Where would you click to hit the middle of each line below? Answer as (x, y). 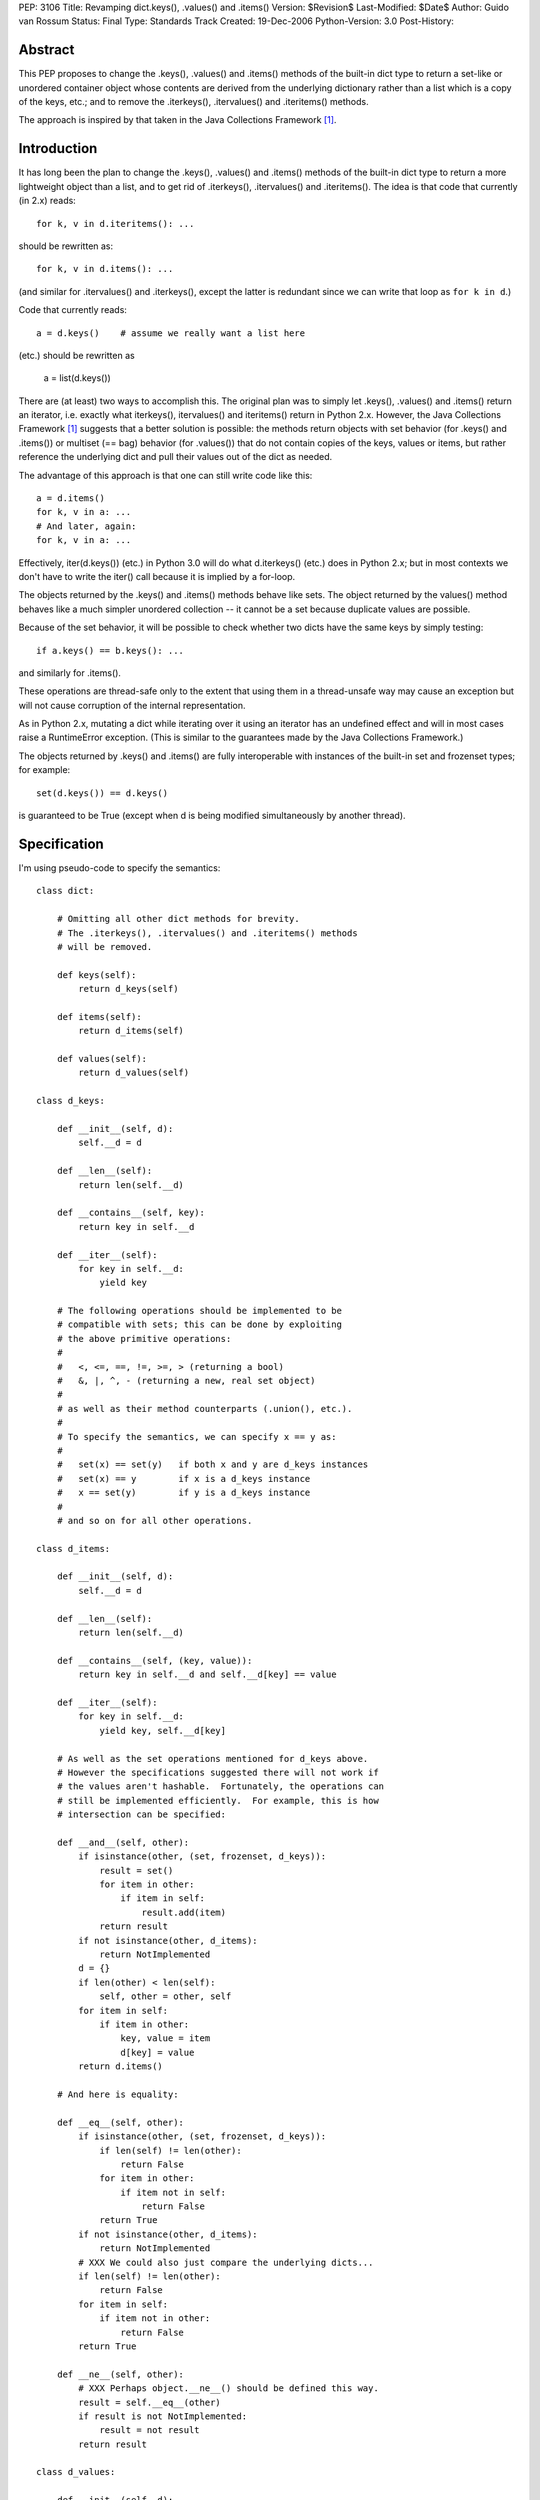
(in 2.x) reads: (47, 201)
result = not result (149, 2430)
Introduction (58, 148)
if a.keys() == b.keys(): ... (110, 650)
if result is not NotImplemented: (163, 2416)
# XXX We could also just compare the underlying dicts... (226, 2262)
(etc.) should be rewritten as (76, 355)
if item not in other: (155, 2318)
